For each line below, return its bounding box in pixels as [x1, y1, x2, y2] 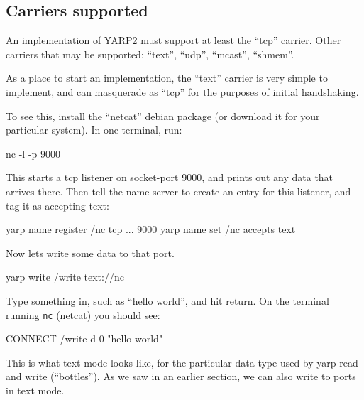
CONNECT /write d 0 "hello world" [6, 331, 163, 346]
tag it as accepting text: [6, 198, 109, 212]
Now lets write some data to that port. [6, 245, 175, 260]
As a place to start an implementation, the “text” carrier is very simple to [6, 70, 328, 85]
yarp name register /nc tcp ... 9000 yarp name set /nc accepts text [6, 222, 296, 237]
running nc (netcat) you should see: [6, 307, 160, 322]
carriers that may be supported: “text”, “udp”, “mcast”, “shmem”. [6, 46, 294, 61]
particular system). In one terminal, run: [6, 122, 182, 137]
